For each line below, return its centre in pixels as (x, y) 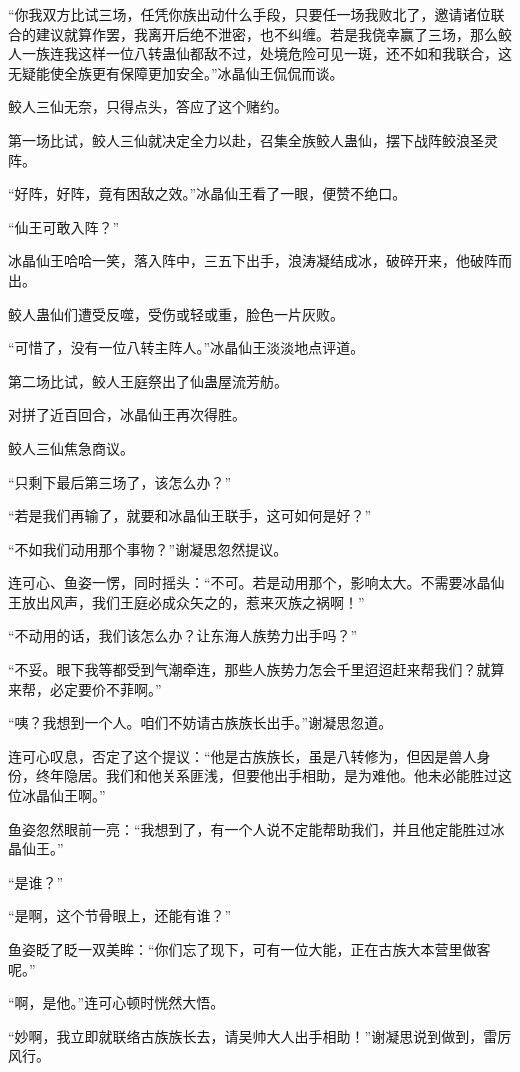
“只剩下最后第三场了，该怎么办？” (120, 481)
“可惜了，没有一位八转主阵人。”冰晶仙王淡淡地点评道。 (186, 347)
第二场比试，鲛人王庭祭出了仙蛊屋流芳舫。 (148, 380)
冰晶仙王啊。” (63, 795)
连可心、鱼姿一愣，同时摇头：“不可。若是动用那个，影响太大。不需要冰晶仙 (256, 582)
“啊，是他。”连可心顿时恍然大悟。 (116, 1002)
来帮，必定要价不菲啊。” (85, 688)
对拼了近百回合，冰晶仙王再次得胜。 (127, 414)
